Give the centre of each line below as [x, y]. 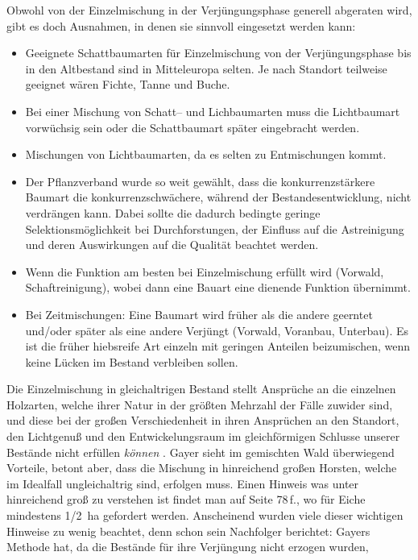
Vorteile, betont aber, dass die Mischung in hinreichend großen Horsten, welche [202, 468]
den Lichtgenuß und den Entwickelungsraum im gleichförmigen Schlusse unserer [203, 436]
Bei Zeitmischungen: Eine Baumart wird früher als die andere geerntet [199, 314]
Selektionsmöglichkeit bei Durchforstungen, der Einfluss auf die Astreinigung [215, 228]
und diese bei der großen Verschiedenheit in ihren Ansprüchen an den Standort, [203, 420]
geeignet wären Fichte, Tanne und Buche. [128, 84]
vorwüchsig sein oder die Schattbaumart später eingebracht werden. [192, 127]
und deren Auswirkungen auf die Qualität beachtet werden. [172, 245]
